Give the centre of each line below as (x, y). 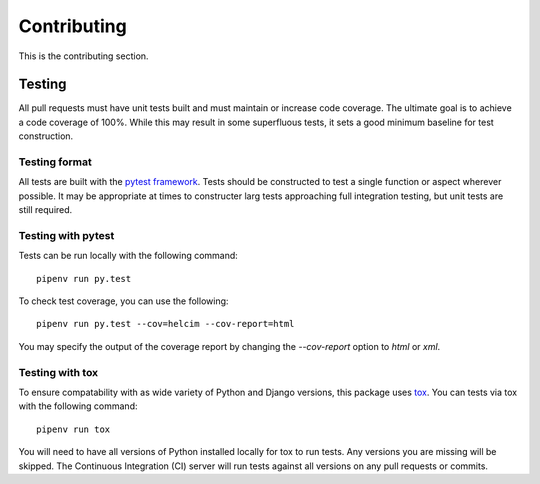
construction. (46, 136)
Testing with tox (58, 372)
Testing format (55, 162)
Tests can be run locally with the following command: (128, 256)
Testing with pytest (66, 235)
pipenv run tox (73, 429)
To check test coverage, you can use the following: (123, 301)
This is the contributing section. (83, 56)
